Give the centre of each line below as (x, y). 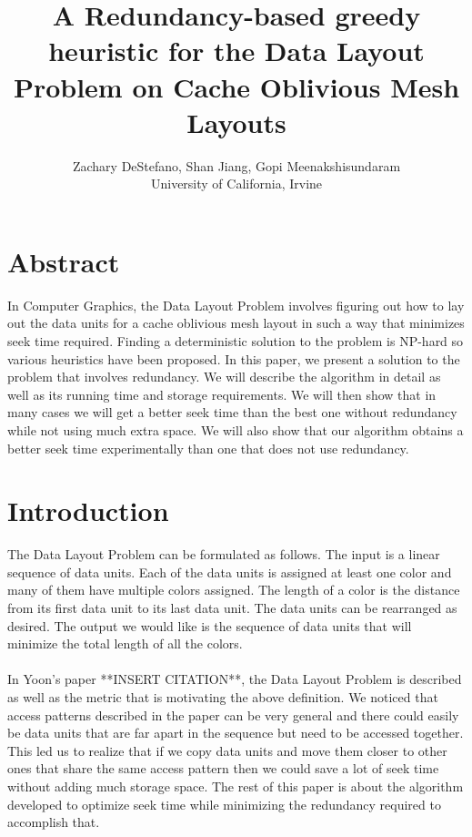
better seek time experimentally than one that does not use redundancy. (208, 448)
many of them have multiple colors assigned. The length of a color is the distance (234, 590)
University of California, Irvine (236, 184)
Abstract (64, 261)
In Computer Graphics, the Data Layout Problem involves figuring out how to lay (236, 305)
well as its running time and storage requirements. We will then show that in (222, 394)
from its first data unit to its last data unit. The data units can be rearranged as (232, 608)
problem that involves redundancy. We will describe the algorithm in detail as (224, 377)
